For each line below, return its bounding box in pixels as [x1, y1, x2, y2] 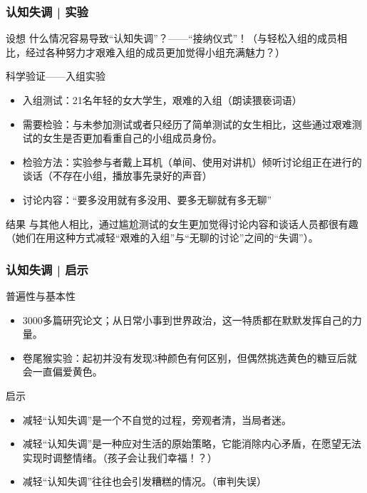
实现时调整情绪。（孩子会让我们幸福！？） [22, 450, 217, 465]
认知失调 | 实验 [6, 2, 88, 20]
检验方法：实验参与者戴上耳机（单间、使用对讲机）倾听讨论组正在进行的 [22, 154, 362, 169]
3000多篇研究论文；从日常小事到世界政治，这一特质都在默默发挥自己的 [22, 312, 352, 327]
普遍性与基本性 [6, 288, 76, 303]
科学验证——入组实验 [6, 68, 105, 83]
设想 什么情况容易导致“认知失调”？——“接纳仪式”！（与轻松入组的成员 [6, 31, 338, 46]
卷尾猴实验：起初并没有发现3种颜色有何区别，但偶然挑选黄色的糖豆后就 [22, 350, 357, 365]
